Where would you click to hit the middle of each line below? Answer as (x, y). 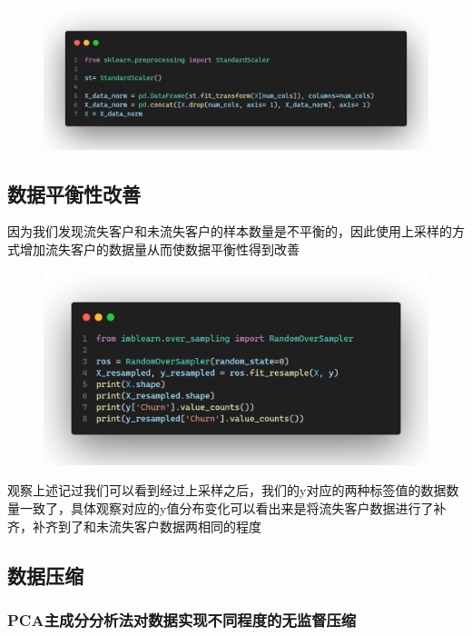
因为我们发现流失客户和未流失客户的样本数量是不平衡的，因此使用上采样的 (230, 231)
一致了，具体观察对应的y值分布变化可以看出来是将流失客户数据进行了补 (233, 507)
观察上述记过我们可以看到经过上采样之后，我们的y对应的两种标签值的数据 (227, 490)
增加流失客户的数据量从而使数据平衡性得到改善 (159, 248)
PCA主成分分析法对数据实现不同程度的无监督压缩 (182, 619)
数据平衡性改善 (74, 193)
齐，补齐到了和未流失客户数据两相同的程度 (134, 526)
